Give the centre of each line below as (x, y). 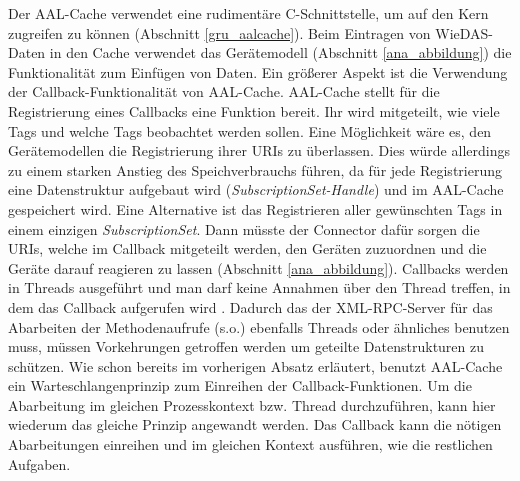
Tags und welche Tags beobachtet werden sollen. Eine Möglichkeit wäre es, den (250, 130)
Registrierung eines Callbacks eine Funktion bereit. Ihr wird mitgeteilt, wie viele (254, 110)
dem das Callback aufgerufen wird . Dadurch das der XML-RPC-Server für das (250, 306)
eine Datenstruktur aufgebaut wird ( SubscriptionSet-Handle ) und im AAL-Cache (256, 189)
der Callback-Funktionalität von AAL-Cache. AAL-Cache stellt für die (224, 91)
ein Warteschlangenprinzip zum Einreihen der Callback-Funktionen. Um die (240, 385)
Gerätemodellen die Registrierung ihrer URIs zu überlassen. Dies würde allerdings (259, 150)
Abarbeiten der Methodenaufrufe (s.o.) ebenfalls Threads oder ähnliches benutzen (259, 326)
